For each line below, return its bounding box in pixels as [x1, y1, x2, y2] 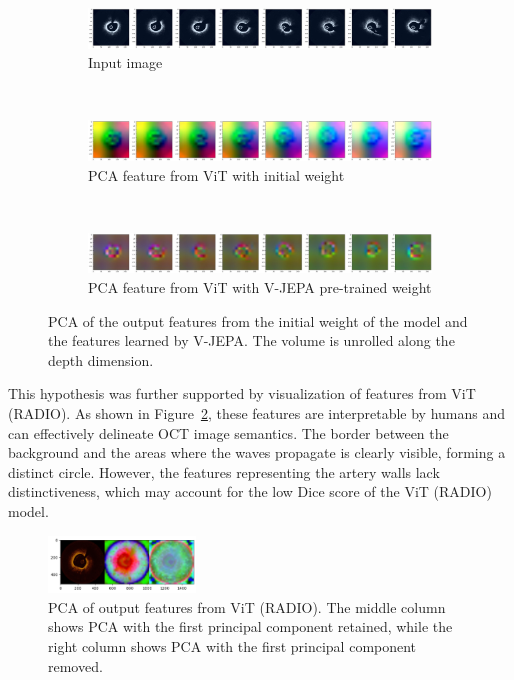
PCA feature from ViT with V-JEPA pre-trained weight [88, 277, 432, 298]
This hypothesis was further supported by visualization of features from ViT [8, 383, 476, 404]
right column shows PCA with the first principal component [48, 635, 417, 656]
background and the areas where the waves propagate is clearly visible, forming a [8, 442, 506, 463]
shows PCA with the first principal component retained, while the [48, 616, 453, 637]
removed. [48, 655, 103, 676]
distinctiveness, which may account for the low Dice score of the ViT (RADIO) [8, 481, 492, 502]
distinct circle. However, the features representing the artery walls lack [8, 461, 440, 482]
